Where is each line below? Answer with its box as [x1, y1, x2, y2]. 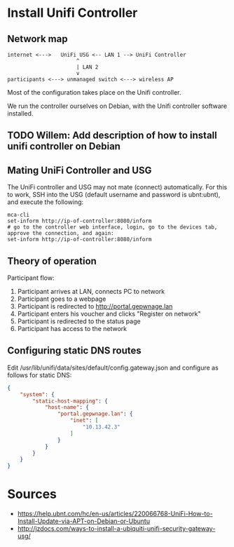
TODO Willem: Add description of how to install [7, 130, 217, 142]
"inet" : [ [69, 417, 99, 424]
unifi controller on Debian [7, 140, 121, 152]
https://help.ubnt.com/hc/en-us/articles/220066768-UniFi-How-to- [17, 510, 213, 518]
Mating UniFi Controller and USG [7, 164, 152, 176]
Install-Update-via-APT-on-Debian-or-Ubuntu [17, 517, 151, 525]
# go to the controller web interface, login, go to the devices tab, [7, 224, 218, 231]
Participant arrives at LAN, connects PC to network [17, 288, 165, 296]
